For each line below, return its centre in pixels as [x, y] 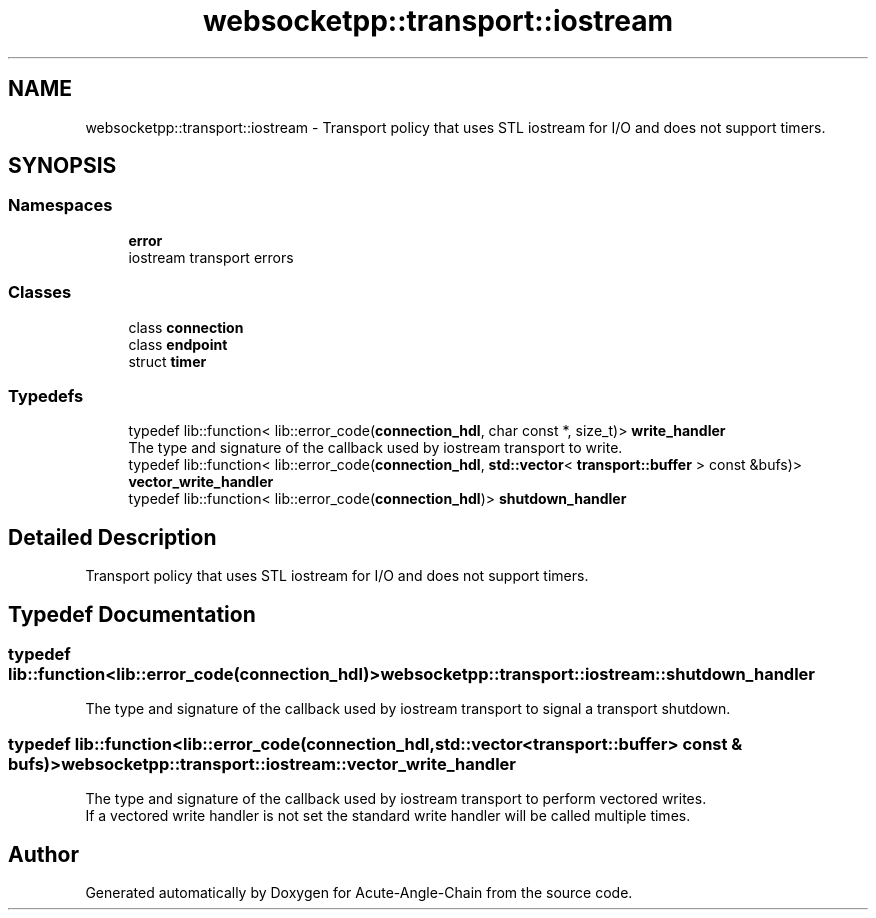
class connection [186, 327]
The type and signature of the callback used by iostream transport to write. [375, 448]
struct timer [167, 361]
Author [43, 854]
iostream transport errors [211, 257]
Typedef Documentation [132, 614]
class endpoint [178, 344]
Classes [40, 292]
